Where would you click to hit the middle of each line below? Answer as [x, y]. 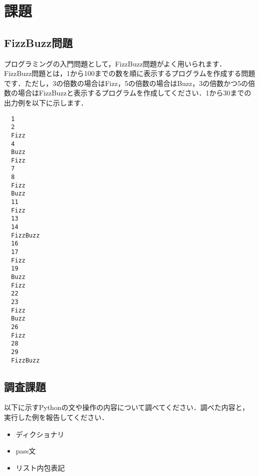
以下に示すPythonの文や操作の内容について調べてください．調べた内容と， [127, 407]
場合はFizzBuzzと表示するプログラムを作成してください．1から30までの [134, 93]
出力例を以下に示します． [46, 102]
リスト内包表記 [40, 467]
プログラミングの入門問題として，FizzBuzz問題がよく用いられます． [115, 63]
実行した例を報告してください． [56, 417]
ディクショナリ [40, 434]
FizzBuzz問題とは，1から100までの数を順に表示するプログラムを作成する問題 [130, 73]
